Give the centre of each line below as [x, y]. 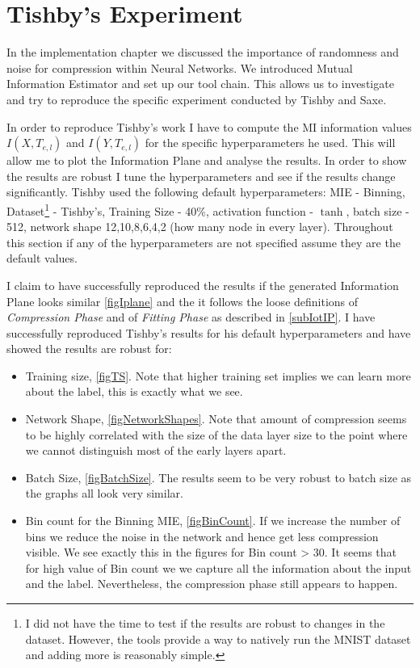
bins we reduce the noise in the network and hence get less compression [202, 536]
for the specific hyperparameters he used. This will [270, 143]
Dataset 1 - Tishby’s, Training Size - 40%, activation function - [160, 209]
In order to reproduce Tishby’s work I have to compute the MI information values [209, 126]
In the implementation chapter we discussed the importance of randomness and [203, 52]
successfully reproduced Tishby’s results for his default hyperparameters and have [209, 332]
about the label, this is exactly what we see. [134, 391]
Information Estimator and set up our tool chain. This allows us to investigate [200, 84]
